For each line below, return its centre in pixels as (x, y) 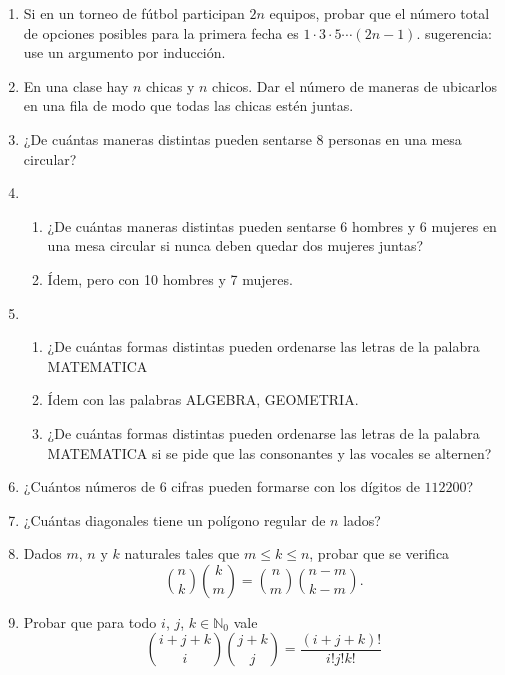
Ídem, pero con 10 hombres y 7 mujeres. (170, 278)
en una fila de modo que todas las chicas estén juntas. (188, 105)
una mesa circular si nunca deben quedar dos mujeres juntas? (235, 245)
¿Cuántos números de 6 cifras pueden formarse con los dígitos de (221, 486)
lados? (362, 519)
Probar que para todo (90, 621)
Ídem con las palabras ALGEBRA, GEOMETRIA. (203, 399)
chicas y (170, 85)
